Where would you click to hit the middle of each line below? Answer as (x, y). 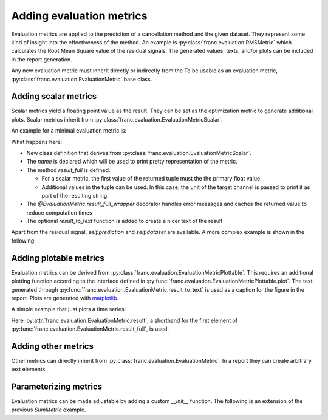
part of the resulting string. (75, 195)
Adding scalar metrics (54, 96)
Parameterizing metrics (57, 387)
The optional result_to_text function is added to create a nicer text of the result (125, 221)
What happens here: (37, 142)
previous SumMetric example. (49, 410)
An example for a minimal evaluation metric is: (69, 131)
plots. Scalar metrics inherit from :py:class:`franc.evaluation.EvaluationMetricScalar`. (117, 119)
